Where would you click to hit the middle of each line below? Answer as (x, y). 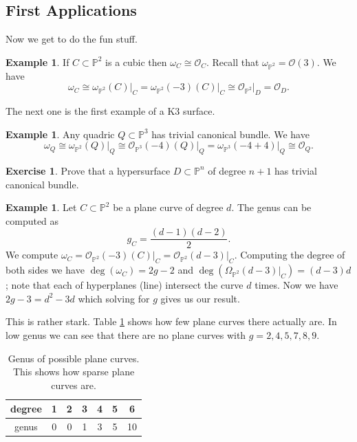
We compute (32, 255)
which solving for (114, 298)
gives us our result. (200, 298)
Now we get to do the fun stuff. (72, 39)
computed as (32, 220)
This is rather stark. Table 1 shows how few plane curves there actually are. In (171, 321)
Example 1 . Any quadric (60, 134)
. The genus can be (271, 207)
